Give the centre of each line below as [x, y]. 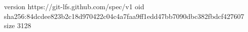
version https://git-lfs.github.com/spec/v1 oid [74, 6]
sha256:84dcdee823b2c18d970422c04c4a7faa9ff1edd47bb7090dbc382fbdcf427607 [124, 16]
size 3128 [18, 25]
